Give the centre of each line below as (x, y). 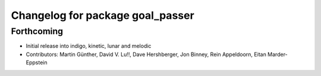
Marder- (278, 54)
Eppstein (37, 62)
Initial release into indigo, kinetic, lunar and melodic (89, 46)
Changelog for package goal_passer (103, 15)
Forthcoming (37, 31)
